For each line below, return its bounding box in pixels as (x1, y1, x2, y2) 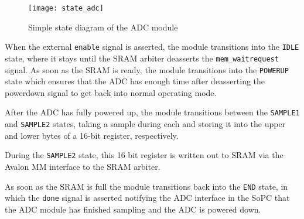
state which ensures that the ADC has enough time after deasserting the (5, 75, 265, 87)
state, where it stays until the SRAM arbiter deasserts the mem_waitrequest (5, 52, 279, 64)
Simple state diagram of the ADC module (28, 20, 178, 33)
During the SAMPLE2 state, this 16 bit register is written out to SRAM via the (5, 149, 283, 161)
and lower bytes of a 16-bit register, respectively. (5, 129, 179, 141)
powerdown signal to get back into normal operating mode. (5, 86, 217, 98)
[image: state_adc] (28, 4, 104, 12)
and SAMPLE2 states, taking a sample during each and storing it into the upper (5, 118, 286, 130)
